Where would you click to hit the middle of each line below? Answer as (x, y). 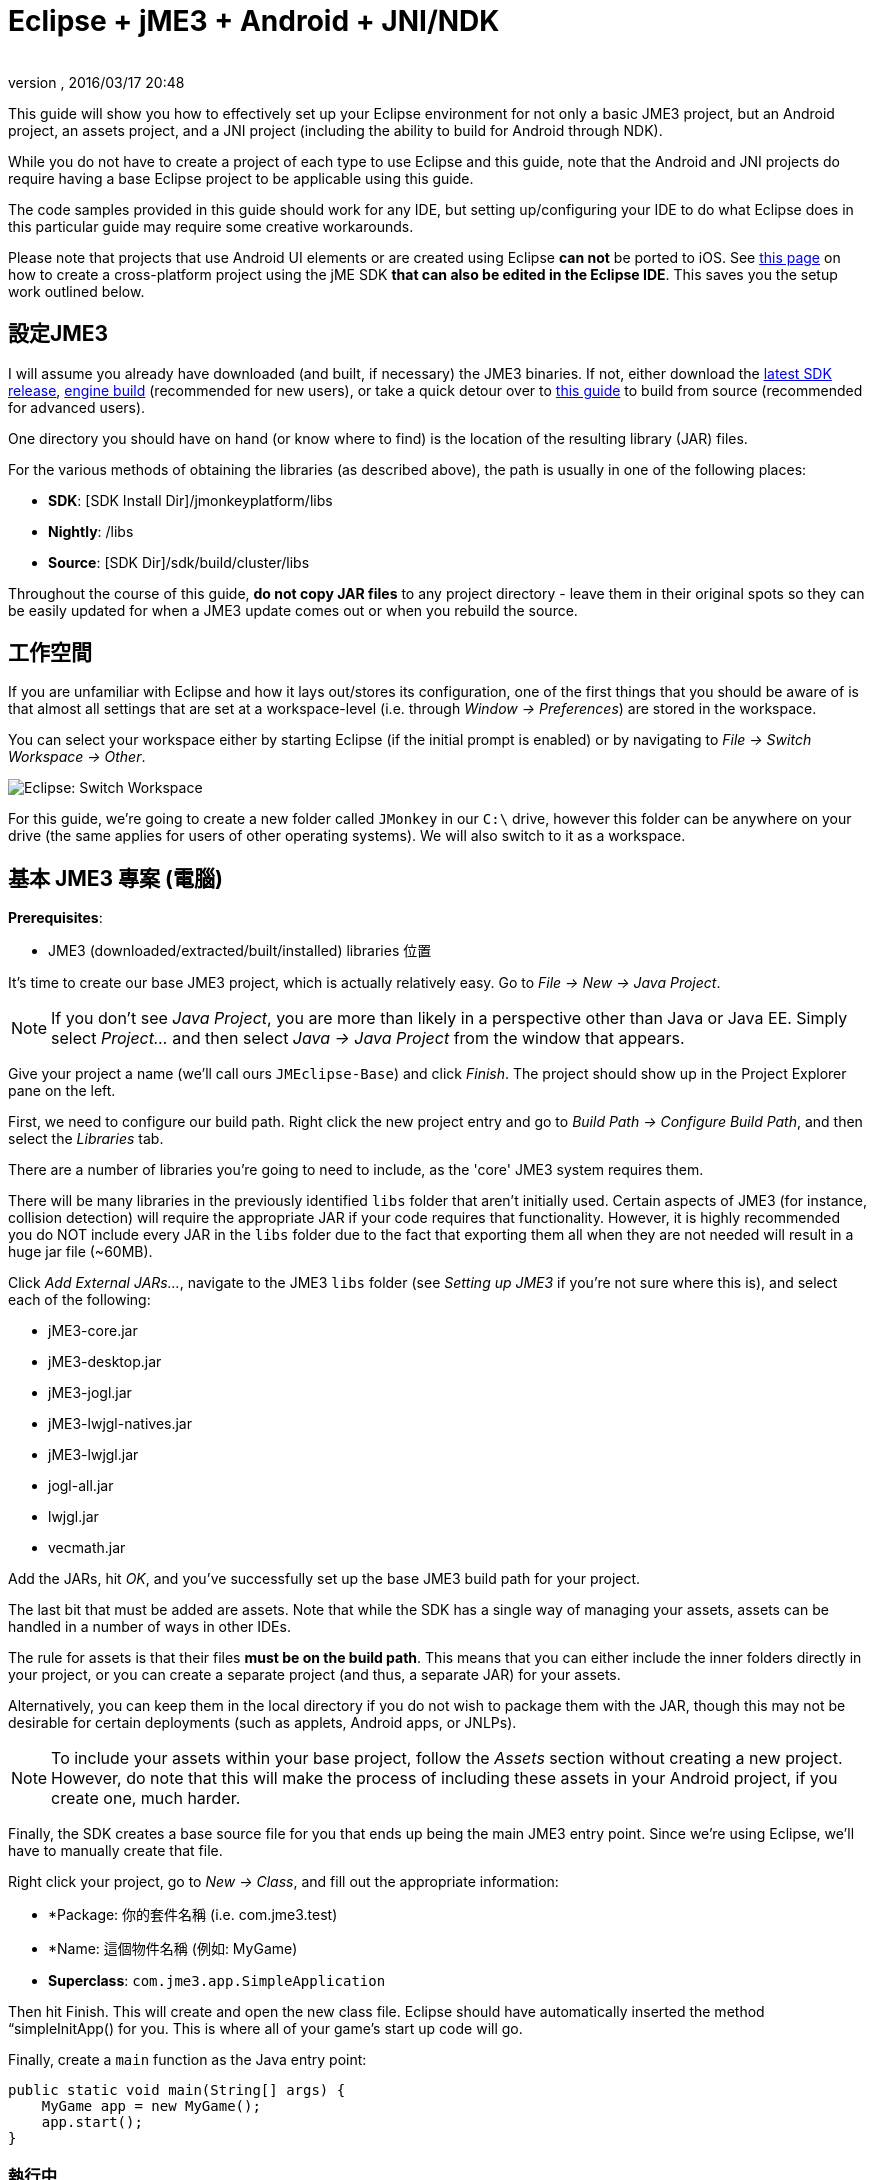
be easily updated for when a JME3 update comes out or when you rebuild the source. (293, 610)
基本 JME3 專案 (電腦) (115, 878)
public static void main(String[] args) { (177, 2090)
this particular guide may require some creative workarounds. (211, 226)
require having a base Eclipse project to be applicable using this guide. (241, 178)
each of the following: (79, 1300)
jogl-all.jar (81, 1486)
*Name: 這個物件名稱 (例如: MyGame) (173, 1949)
